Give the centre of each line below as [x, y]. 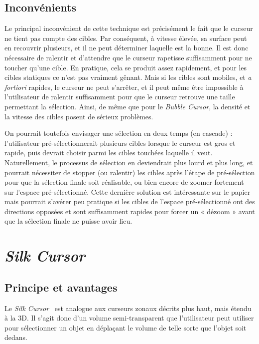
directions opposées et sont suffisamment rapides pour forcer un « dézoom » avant [130, 211]
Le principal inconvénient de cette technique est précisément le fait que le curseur [129, 28]
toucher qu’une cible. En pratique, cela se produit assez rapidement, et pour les [126, 67]
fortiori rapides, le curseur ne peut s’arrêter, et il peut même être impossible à [124, 87]
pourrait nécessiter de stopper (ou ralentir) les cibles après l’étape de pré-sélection [130, 172]
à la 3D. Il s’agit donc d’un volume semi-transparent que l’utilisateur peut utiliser [129, 318]
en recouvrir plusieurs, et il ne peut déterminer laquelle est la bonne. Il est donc [127, 48]
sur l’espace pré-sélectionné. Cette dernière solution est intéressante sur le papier [128, 191]
